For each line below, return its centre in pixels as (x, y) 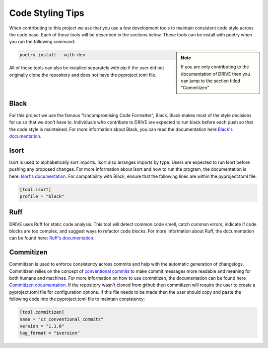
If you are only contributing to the (215, 67)
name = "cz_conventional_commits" (62, 319)
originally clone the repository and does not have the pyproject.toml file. (83, 75)
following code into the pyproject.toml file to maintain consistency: (77, 299)
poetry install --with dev (52, 55)
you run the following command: (42, 42)
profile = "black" (42, 196)
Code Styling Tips (47, 13)
